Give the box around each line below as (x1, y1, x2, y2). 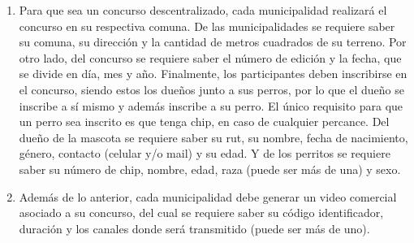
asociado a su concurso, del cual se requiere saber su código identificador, (19, 204, 384, 221)
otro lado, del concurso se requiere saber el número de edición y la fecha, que (19, 49, 402, 66)
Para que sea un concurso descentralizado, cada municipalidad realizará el (19, 2, 387, 18)
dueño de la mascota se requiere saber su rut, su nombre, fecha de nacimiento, (19, 128, 408, 145)
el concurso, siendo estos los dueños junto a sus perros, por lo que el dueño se (19, 80, 404, 98)
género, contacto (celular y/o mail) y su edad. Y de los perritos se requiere (19, 145, 390, 162)
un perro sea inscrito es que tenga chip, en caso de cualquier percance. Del (19, 113, 390, 130)
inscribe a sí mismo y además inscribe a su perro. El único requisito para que (19, 97, 403, 114)
